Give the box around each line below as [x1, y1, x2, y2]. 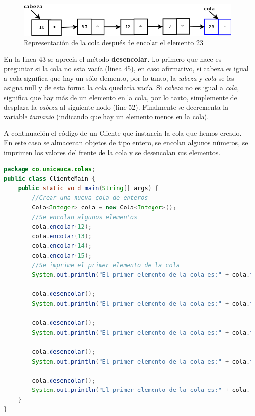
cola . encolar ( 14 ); [32, 242, 92, 250]
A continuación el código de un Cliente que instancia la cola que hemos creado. [4, 128, 242, 138]
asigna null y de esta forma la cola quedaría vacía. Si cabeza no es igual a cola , [4, 82, 239, 93]
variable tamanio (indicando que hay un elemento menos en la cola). [4, 111, 209, 122]
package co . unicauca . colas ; [4, 165, 96, 173]
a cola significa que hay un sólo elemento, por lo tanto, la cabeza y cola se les [4, 73, 234, 83]
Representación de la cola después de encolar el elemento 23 [24, 37, 203, 48]
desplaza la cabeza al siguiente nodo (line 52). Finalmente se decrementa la [4, 102, 229, 112]
